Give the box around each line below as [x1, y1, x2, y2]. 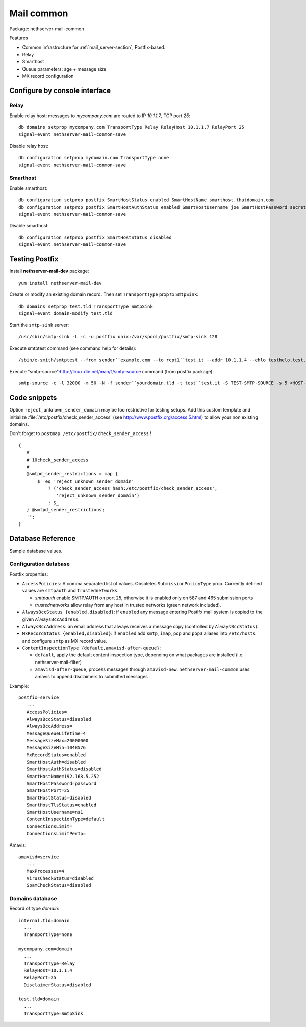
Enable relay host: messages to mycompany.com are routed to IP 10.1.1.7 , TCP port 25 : [9, 112, 191, 119]
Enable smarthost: [9, 185, 48, 191]
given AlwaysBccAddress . [22, 616, 80, 622]
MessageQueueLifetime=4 [26, 731, 86, 736]
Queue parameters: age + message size [22, 65, 107, 72]
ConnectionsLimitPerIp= [26, 831, 86, 836]
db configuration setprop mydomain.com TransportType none [18, 155, 169, 161]
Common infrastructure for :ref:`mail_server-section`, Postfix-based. [22, 44, 166, 51]
